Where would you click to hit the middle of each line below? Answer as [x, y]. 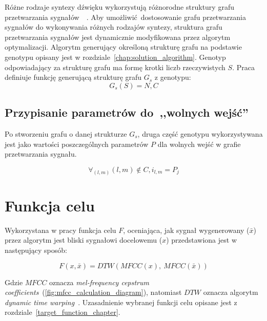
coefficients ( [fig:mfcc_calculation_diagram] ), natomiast [93, 292]
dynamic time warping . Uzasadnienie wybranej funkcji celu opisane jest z [121, 302]
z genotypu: [173, 77]
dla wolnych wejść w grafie [199, 144]
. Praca [243, 67]
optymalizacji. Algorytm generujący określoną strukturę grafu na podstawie [123, 47]
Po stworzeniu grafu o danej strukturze [66, 133]
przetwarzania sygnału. [41, 154]
